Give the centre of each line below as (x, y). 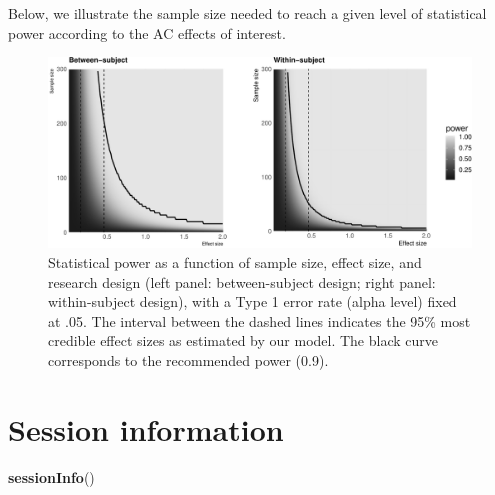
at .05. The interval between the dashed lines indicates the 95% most (259, 320)
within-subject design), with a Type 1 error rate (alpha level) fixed (252, 301)
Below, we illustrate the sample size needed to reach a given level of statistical (247, 13)
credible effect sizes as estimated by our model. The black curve (243, 340)
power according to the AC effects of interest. (147, 32)
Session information (146, 428)
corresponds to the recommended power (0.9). (188, 360)
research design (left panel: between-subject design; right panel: (242, 281)
